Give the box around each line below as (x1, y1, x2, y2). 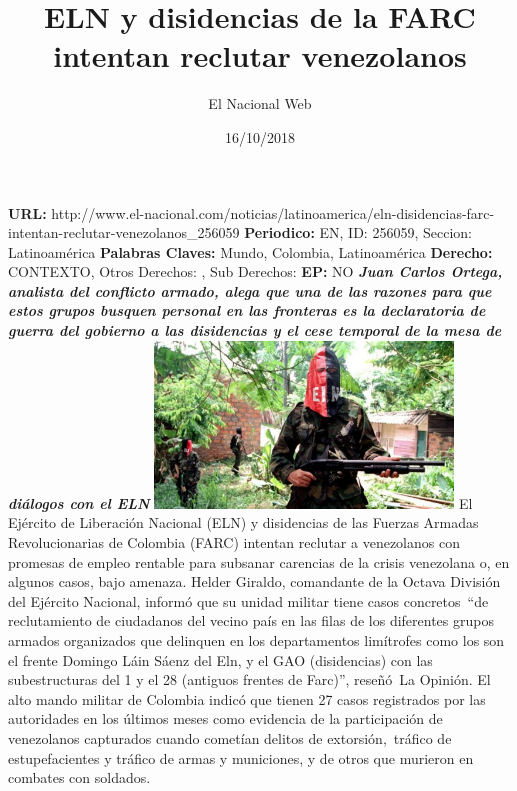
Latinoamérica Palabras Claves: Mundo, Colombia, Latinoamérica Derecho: (8, 241, 493, 262)
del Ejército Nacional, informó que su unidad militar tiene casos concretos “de (8, 590, 489, 611)
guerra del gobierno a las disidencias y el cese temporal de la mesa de (8, 320, 502, 341)
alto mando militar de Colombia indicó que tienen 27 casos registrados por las (8, 688, 486, 709)
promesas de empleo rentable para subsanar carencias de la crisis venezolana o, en (8, 551, 510, 572)
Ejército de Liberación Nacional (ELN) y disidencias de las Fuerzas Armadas (8, 512, 479, 533)
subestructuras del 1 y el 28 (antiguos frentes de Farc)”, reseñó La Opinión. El (8, 669, 491, 690)
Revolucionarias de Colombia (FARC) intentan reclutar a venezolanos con (8, 532, 460, 552)
